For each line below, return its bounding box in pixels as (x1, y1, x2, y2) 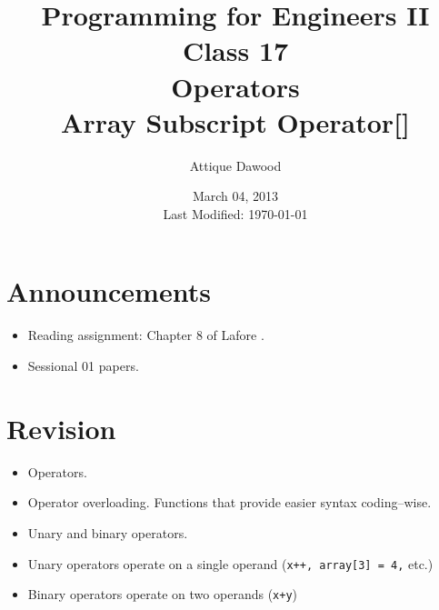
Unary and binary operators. (27, 523, 188, 542)
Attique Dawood (189, 155, 282, 175)
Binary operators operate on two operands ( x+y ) (27, 585, 298, 604)
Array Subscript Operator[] (61, 103, 410, 140)
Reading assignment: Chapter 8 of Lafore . (27, 325, 264, 345)
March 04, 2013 (192, 186, 279, 205)
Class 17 (182, 32, 289, 69)
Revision (6, 409, 116, 446)
